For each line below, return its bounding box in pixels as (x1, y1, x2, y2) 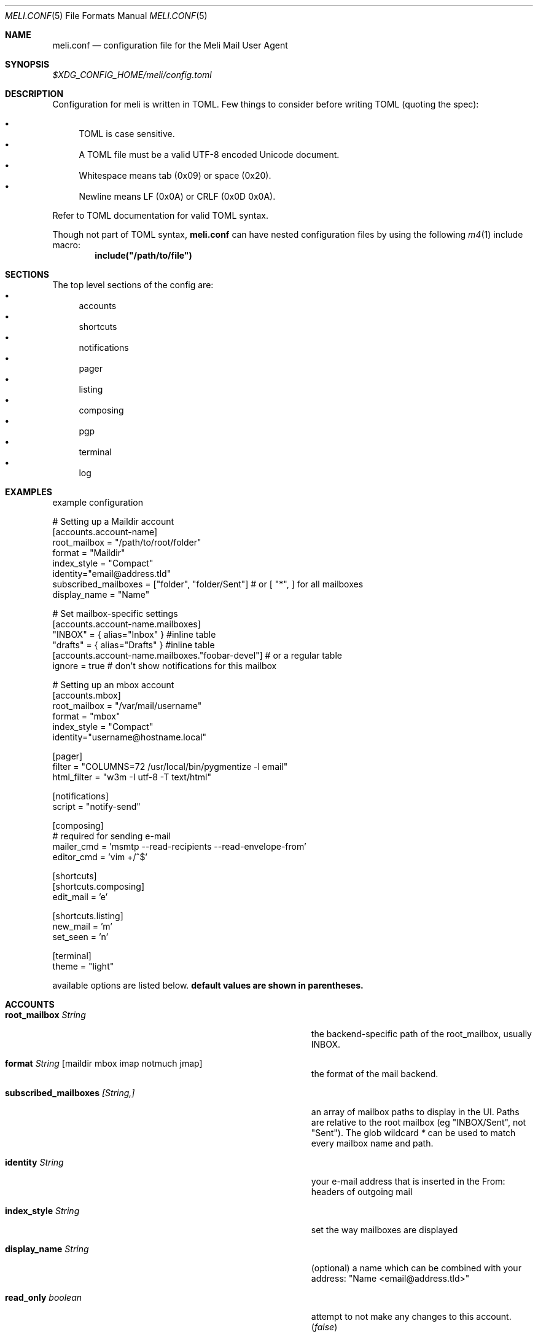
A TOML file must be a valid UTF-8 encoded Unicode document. (79, 149, 340, 160)
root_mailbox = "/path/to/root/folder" (52, 537, 201, 547)
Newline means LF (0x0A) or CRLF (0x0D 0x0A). (79, 191, 276, 202)
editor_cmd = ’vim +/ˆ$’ (52, 852, 148, 862)
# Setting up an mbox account (52, 680, 174, 690)
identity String (5, 1157, 64, 1167)
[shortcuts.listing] (52, 911, 123, 921)
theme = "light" (52, 961, 114, 971)
